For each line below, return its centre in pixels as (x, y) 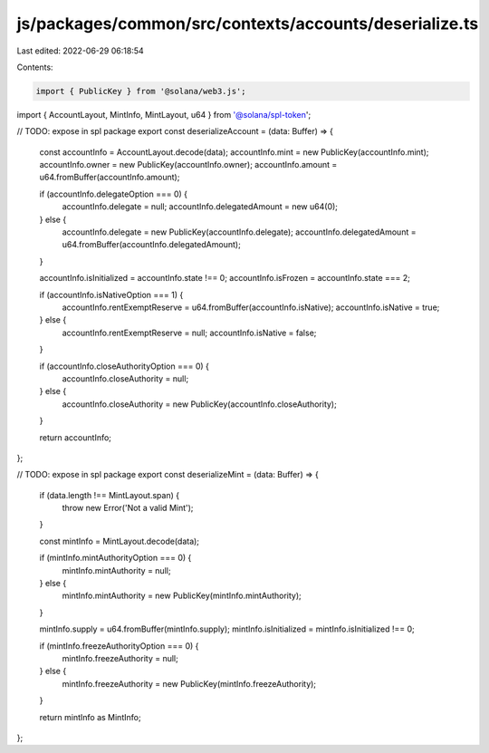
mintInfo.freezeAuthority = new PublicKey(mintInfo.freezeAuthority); (189, 683)
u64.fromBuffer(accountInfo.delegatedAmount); (152, 245)
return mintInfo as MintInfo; (90, 717)
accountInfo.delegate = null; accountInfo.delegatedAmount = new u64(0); (200, 207)
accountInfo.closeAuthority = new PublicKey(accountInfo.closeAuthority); (199, 404)
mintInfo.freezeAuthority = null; (120, 658)
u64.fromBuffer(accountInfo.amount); (110, 178)
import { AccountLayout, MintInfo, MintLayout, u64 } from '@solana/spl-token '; (164, 114)
